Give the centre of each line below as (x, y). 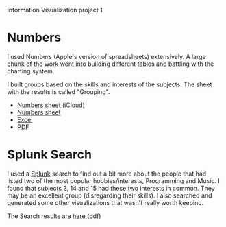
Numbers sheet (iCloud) (51, 105)
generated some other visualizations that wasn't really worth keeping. (105, 202)
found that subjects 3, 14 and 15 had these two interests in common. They (111, 188)
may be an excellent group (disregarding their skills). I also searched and (110, 195)
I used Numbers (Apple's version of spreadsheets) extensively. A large (107, 56)
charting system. (31, 71)
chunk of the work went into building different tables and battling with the (111, 64)
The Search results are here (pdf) (54, 216)
